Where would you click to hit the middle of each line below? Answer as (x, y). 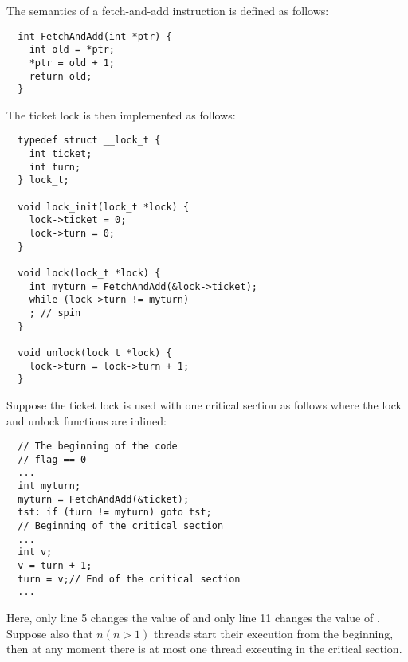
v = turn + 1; (55, 566)
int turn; (55, 167)
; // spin (55, 313)
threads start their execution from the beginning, (273, 633)
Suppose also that (50, 633)
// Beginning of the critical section (121, 526)
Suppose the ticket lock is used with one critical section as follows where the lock (204, 404)
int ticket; (61, 154)
